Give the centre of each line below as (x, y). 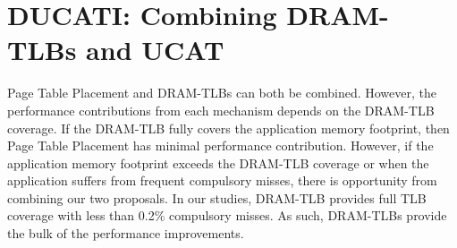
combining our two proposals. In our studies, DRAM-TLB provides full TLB (217, 197)
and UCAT (155, 50)
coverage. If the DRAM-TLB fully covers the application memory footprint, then (228, 128)
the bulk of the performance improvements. (126, 233)
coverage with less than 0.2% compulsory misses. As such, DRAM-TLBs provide (227, 215)
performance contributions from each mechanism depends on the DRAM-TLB (221, 110)
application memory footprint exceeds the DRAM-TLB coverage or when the (218, 162)
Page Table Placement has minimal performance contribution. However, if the (220, 145)
